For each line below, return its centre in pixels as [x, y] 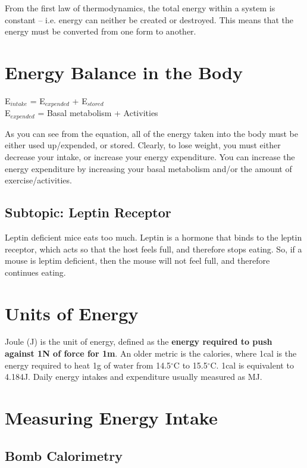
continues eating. [35, 272]
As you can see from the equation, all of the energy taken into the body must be [152, 133]
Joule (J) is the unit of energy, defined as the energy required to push [139, 341]
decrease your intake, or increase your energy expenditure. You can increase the [150, 157]
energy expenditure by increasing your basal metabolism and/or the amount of [148, 168]
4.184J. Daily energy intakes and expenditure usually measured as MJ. [134, 377]
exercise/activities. [38, 180]
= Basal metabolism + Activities [98, 113]
